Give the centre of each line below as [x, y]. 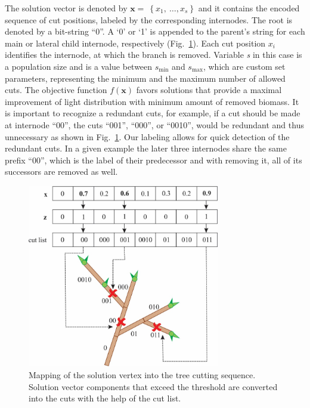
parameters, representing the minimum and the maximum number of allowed [145, 78]
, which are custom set [244, 66]
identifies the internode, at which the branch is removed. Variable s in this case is [154, 55]
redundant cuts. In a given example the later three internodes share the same [146, 148]
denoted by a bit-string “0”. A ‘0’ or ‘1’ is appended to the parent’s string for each [155, 31]
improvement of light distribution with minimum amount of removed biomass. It [152, 101]
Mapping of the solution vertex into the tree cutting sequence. [142, 374]
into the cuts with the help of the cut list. [105, 398]
